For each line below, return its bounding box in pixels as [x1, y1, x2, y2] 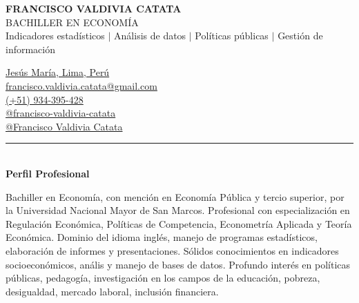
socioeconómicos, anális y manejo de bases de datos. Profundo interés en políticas [6, 257, 351, 271]
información [6, 41, 56, 56]
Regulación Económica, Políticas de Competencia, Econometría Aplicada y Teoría [6, 216, 352, 231]
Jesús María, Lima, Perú [6, 65, 110, 79]
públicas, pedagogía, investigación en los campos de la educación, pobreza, [6, 271, 320, 285]
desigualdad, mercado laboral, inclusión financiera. [6, 284, 219, 298]
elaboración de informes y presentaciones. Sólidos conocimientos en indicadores [6, 243, 339, 257]
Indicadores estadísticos [6, 28, 105, 43]
